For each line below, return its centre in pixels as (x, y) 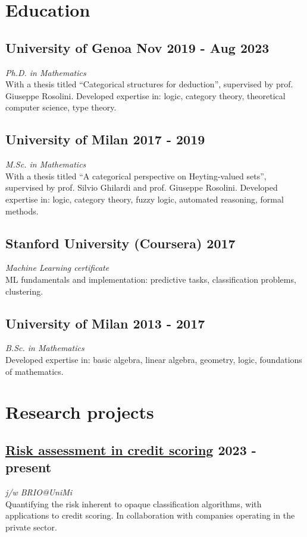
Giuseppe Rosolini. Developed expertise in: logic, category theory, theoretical (145, 95)
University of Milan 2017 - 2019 (105, 139)
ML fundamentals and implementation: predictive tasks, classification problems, (151, 279)
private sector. (31, 527)
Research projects (80, 412)
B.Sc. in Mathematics (45, 348)
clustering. (24, 291)
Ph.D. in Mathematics (46, 72)
